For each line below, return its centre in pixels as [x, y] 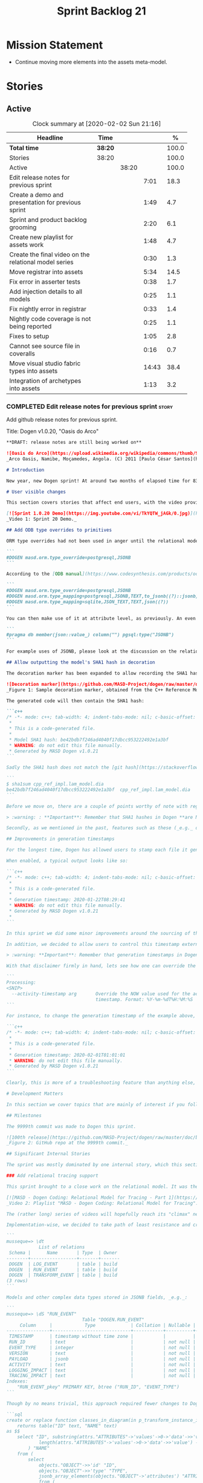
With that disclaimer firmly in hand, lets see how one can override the [101, 966]
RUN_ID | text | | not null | [102, 1342]
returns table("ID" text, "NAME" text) [67, 1426]
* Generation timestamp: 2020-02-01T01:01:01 [67, 1055]
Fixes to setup [29, 336]
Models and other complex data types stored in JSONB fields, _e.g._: [97, 1298]
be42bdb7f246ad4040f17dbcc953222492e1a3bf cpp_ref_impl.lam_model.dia [98, 790]
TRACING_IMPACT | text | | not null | [102, 1376]
